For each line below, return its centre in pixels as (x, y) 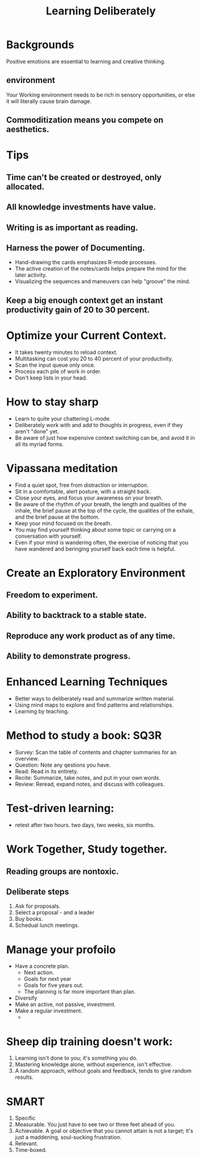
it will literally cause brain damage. (49, 101)
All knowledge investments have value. (81, 207)
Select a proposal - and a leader (55, 912)
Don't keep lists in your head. (51, 378)
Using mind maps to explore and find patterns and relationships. (94, 705)
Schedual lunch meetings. (47, 925)
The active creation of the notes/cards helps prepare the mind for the (100, 269)
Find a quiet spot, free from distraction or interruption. (82, 485)
